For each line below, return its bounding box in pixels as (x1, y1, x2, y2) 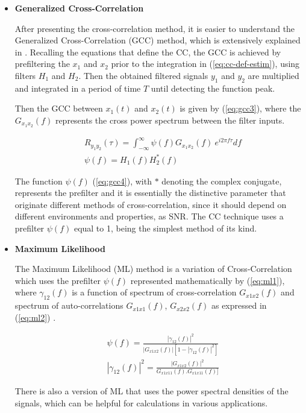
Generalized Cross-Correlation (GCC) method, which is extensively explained (14, 34, 301, 46)
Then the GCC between (14, 102, 103, 115)
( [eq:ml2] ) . (14, 311, 56, 323)
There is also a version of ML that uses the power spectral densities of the (14, 384, 289, 397)
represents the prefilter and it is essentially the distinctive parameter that (14, 186, 286, 199)
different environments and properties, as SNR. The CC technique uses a (14, 210, 284, 222)
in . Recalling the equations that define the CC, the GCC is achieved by (14, 45, 281, 58)
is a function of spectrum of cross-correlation (72, 286, 237, 298)
